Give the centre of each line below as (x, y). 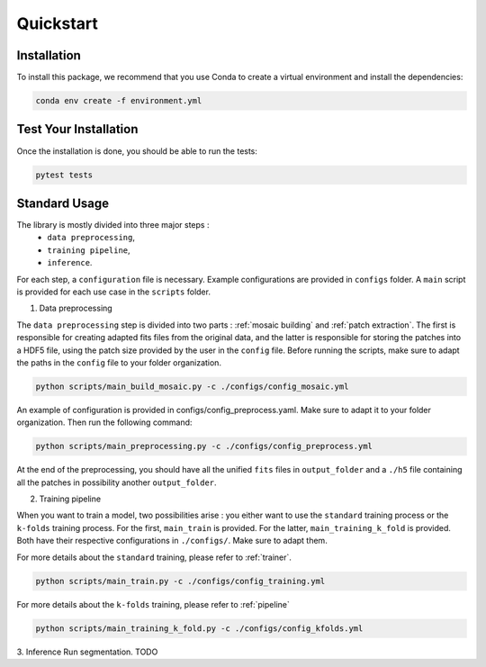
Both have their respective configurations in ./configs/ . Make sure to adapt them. (172, 541)
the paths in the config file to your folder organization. (119, 362)
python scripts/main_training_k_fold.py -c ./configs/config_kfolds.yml (199, 628)
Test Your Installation (77, 129)
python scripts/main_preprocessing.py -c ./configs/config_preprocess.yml (204, 446)
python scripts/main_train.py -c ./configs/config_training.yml (180, 581)
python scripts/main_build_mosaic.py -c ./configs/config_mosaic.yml (192, 386)
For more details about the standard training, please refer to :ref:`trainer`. (154, 557)
